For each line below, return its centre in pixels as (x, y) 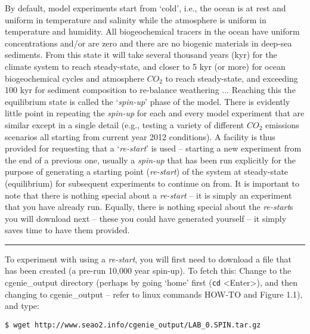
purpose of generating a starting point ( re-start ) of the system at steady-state (147, 171)
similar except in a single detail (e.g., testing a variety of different (125, 124)
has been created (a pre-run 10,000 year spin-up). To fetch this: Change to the (148, 270)
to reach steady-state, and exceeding (232, 78)
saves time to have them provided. (67, 230)
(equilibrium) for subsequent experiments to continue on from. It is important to (152, 183)
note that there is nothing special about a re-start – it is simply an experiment (148, 195)
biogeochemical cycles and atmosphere (75, 78)
